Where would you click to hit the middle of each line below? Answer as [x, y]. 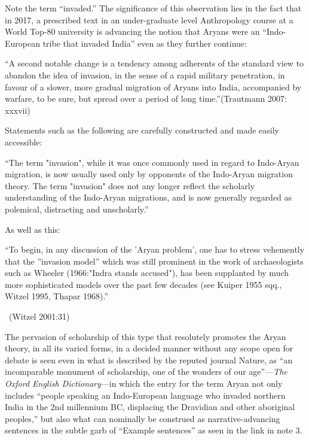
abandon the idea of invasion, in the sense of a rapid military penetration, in [145, 75]
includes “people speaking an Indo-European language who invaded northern [145, 395]
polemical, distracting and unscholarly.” [77, 209]
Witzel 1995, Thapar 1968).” [57, 296]
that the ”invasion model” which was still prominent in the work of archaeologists [154, 261]
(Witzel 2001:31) [39, 316]
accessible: [24, 142]
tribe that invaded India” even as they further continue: [145, 43]
